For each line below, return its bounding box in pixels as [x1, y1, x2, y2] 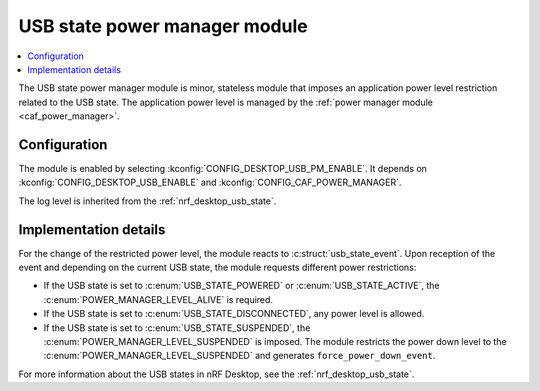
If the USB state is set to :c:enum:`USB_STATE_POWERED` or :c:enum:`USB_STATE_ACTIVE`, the [43, 280, 440, 292]
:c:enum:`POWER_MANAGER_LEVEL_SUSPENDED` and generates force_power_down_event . [43, 350, 436, 362]
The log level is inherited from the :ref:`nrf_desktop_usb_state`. [18, 195, 277, 207]
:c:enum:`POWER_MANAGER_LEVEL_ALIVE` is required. [43, 293, 274, 305]
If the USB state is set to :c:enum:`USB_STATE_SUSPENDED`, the [43, 321, 311, 334]
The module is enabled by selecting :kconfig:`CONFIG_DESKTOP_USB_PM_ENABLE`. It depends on [18, 163, 427, 175]
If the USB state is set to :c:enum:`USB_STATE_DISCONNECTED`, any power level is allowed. [43, 308, 425, 320]
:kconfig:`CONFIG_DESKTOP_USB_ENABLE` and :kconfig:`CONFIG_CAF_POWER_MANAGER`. [18, 176, 402, 189]
